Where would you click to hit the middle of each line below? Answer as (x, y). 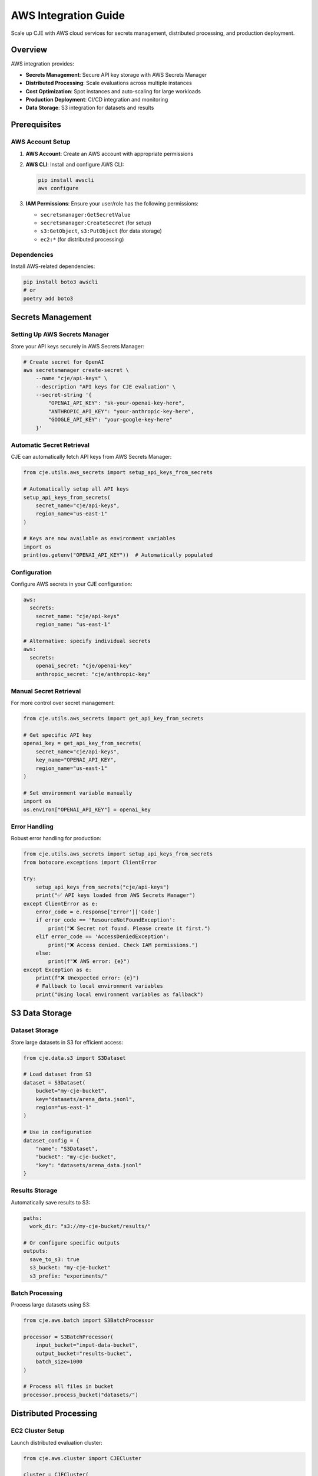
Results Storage (34, 1191)
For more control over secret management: (63, 703)
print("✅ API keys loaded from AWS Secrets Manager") (115, 895)
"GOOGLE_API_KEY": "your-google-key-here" (110, 420)
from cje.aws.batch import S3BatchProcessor (89, 1320)
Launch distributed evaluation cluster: (57, 1442)
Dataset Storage (35, 1030)
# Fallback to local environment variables (99, 986)
